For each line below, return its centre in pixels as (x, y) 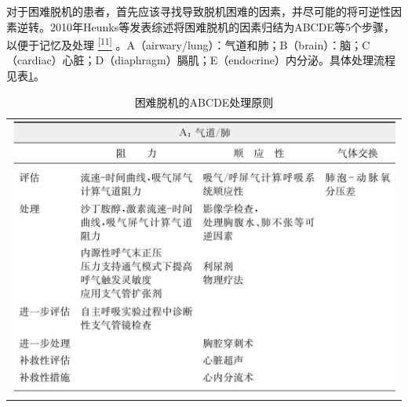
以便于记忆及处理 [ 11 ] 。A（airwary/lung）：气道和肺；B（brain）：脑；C (188, 44)
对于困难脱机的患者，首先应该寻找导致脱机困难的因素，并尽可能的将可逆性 (199, 11)
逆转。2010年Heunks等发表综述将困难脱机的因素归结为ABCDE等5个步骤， (206, 26)
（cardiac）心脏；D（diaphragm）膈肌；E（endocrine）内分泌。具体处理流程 (201, 60)
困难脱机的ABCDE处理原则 (204, 102)
